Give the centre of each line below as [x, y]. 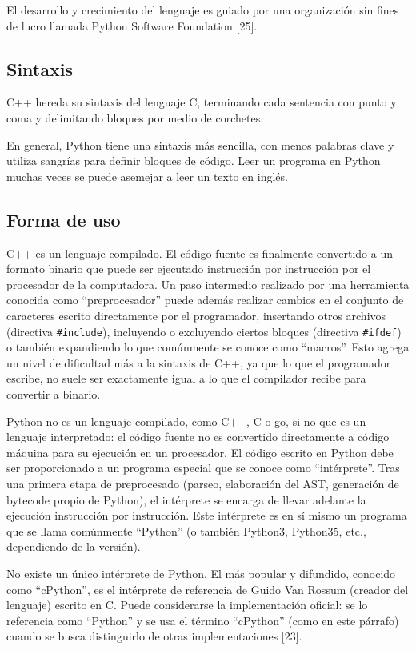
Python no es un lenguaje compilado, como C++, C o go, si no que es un [186, 421]
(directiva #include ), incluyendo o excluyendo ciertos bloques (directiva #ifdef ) [204, 331]
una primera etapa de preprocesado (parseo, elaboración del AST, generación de [203, 483]
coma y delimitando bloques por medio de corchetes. [135, 117]
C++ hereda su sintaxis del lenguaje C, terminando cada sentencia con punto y [202, 102]
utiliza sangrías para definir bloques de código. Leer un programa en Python [194, 160]
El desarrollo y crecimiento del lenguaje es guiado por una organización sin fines [203, 10]
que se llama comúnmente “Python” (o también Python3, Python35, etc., [186, 530]
